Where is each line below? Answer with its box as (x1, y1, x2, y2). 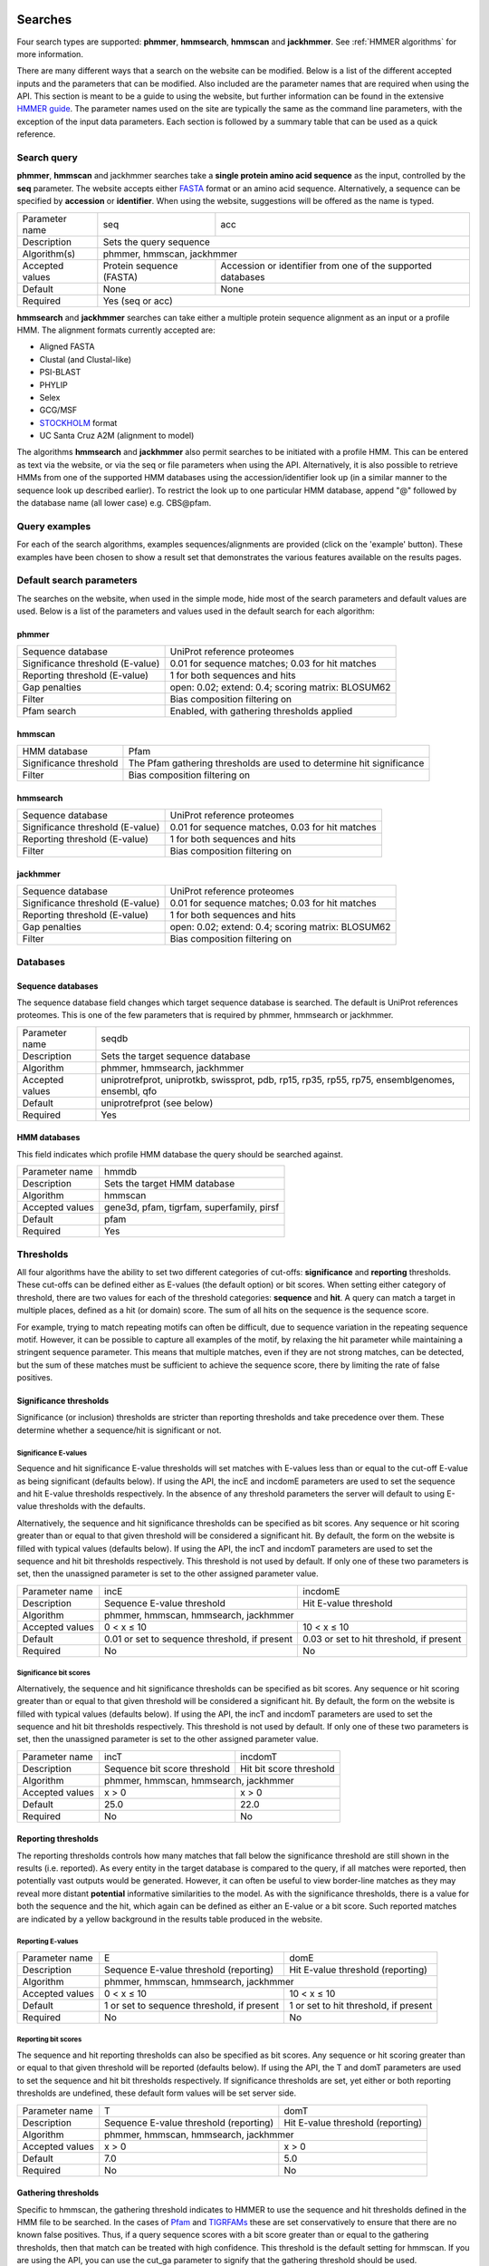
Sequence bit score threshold (104, 1762, 231, 1775)
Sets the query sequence (102, 236, 210, 248)
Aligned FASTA (39, 341, 95, 353)
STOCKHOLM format (39, 417, 118, 428)
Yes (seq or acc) (102, 295, 173, 307)
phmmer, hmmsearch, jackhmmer (101, 1061, 244, 1074)
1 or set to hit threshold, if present (289, 2000, 433, 2012)
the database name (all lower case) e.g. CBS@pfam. (16, 498, 212, 508)
